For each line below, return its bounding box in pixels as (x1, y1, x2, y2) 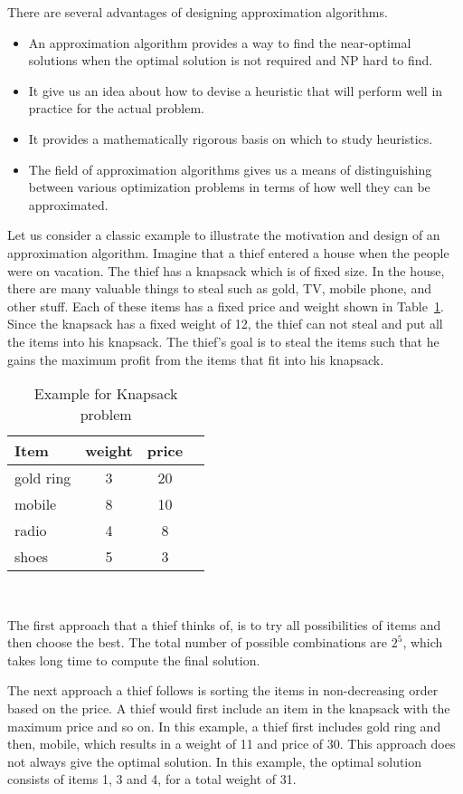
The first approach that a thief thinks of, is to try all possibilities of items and (7, 615, 441, 634)
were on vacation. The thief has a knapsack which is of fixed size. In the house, (7, 261, 445, 280)
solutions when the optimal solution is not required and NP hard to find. (28, 51, 433, 70)
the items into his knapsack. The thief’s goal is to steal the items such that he (7, 331, 439, 350)
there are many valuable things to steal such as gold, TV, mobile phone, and (7, 279, 431, 298)
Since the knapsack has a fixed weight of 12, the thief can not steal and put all (7, 314, 443, 333)
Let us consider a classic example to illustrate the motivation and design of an (7, 225, 440, 244)
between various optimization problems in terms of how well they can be (28, 177, 430, 196)
